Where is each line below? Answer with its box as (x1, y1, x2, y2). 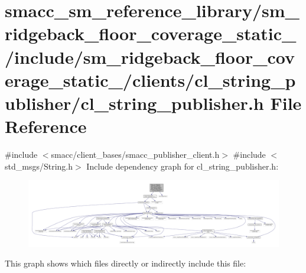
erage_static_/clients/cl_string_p (5, 67, 296, 92)
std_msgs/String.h (5, 160, 73, 172)
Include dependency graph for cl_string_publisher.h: (86, 160, 279, 172)
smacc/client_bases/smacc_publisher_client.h (51, 148, 220, 161)
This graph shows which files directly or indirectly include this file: (5, 257, 246, 269)
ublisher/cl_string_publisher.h (5, 90, 264, 115)
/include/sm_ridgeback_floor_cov (5, 44, 295, 69)
